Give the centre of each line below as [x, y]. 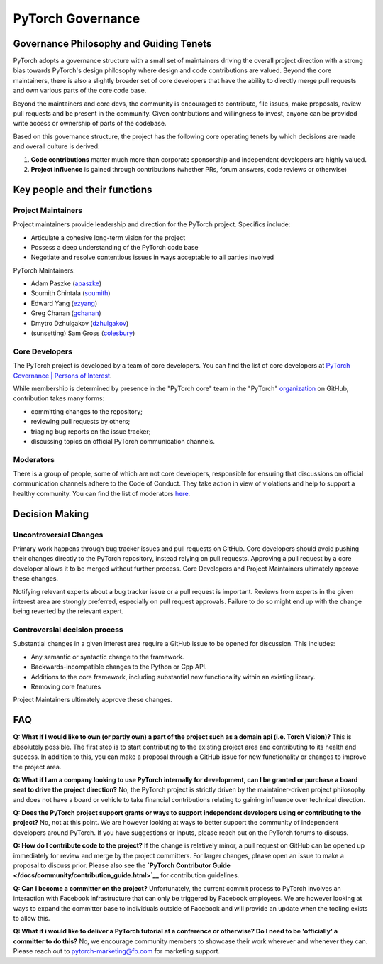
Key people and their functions [83, 189]
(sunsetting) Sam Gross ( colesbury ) [83, 333]
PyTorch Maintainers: [44, 270]
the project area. [37, 767]
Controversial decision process [68, 630]
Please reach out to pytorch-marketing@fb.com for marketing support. [116, 951]
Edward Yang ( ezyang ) [64, 303]
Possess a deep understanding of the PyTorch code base [115, 247]
